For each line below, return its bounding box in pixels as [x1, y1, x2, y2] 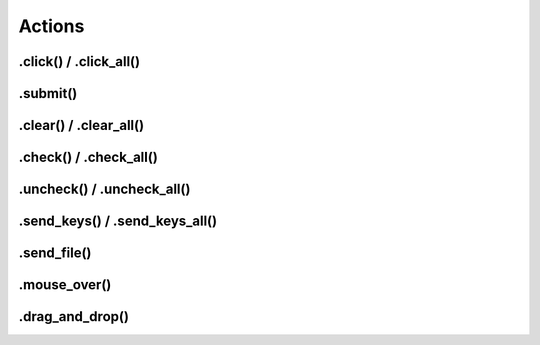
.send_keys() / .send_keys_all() [18, 213, 218, 230]
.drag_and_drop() [18, 308, 130, 325]
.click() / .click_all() [18, 53, 140, 70]
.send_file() [18, 245, 92, 262]
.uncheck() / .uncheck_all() [18, 181, 191, 198]
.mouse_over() [18, 276, 112, 294]
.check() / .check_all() [18, 149, 159, 166]
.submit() [18, 85, 78, 102]
